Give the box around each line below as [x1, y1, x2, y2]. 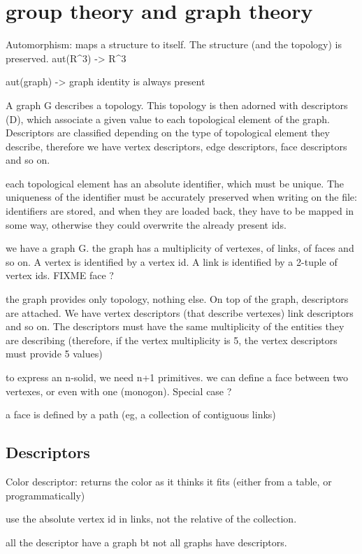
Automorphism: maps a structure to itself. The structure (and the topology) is [6, 37, 342, 52]
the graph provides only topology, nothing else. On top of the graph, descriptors [6, 292, 349, 306]
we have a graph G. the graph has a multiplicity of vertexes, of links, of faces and [6, 241, 354, 255]
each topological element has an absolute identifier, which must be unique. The [6, 176, 345, 190]
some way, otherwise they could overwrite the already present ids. [6, 217, 287, 232]
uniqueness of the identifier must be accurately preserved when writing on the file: [6, 190, 357, 204]
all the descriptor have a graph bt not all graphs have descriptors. [6, 534, 287, 549]
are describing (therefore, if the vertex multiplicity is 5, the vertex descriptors [6, 332, 338, 347]
